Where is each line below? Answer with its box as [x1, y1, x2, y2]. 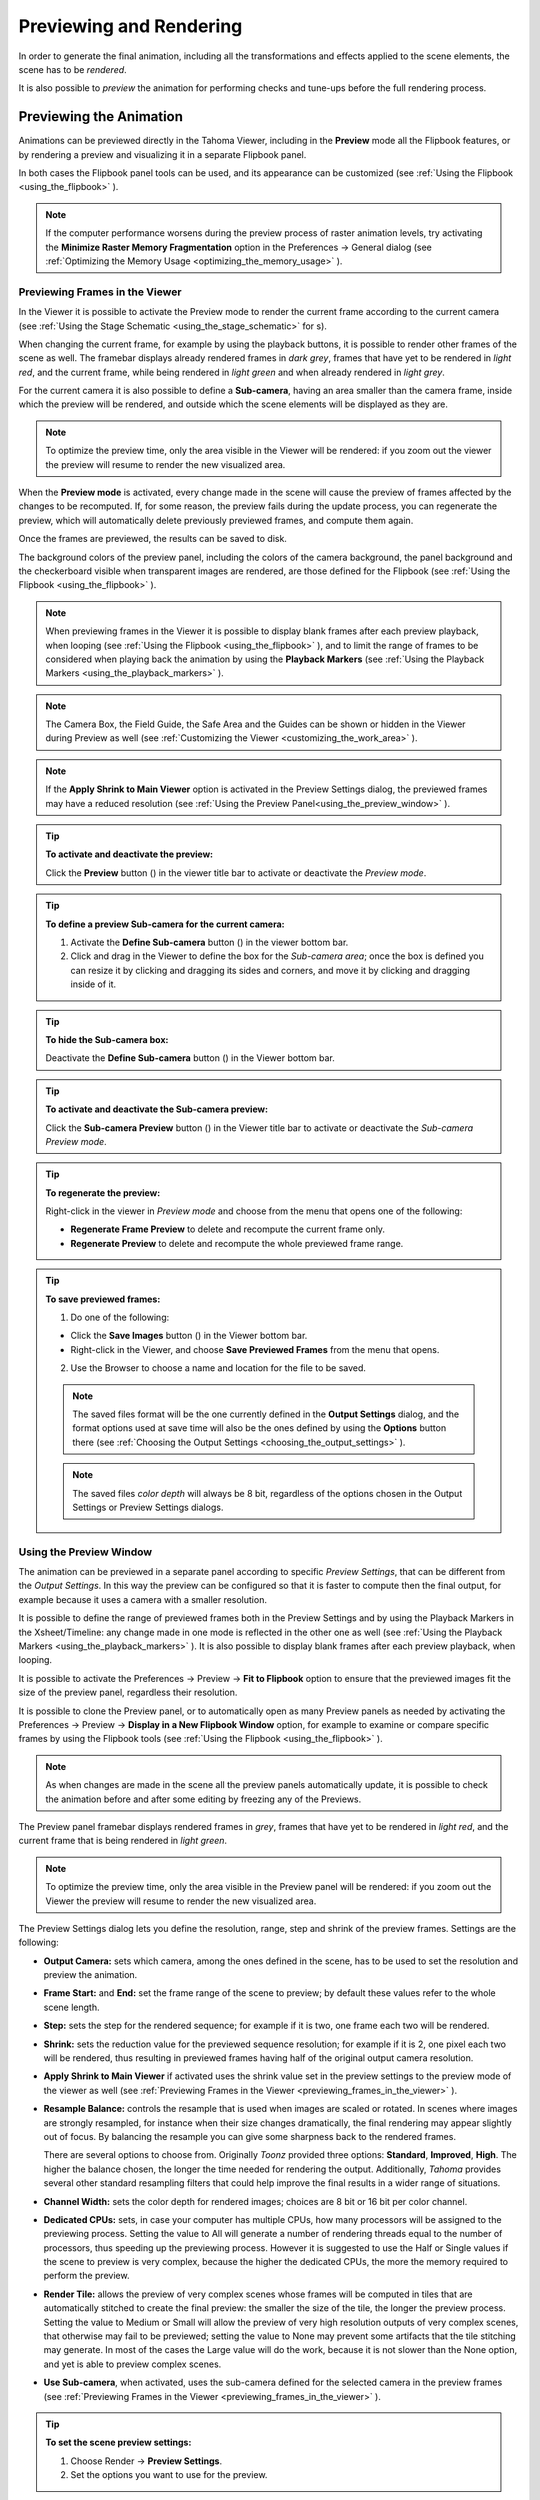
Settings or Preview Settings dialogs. [72, 1501, 224, 1513]
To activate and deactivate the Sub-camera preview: [45, 1103, 269, 1115]
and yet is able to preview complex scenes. [43, 2358, 222, 2370]
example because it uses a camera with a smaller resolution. [18, 1593, 267, 1605]
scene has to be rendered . [18, 63, 127, 75]
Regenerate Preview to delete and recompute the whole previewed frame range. [70, 1237, 404, 1249]
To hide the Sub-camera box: [45, 1033, 169, 1045]
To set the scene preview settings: [45, 2436, 192, 2449]
